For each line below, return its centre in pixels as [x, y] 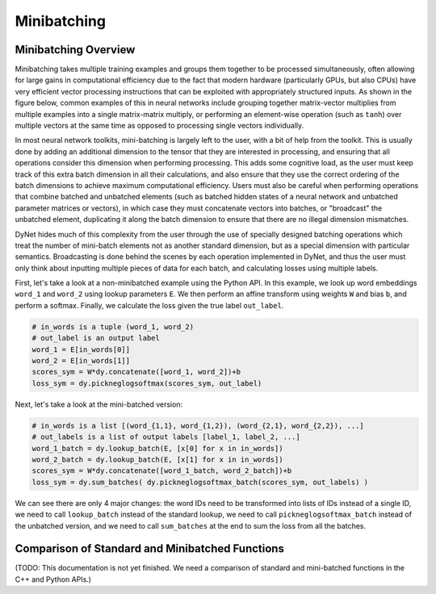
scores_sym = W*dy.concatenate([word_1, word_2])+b [136, 372]
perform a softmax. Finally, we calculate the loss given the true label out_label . [149, 305]
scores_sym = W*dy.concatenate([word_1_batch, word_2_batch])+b [162, 471]
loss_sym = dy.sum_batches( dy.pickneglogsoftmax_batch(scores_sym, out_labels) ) [200, 482]
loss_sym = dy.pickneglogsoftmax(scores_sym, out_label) [147, 383]
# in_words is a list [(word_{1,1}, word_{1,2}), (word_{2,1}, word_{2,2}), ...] [198, 425]
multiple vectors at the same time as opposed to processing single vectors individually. [159, 126]
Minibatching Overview [75, 50]
